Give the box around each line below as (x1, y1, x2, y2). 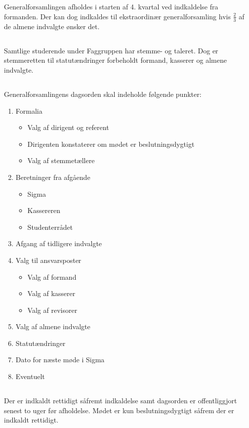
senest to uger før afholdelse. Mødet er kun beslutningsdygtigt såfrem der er (4, 405, 234, 415)
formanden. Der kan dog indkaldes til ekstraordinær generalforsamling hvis (4, 11, 231, 21)
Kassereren (27, 205, 60, 215)
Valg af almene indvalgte (15, 321, 90, 332)
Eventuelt (15, 371, 45, 382)
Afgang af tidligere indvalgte (15, 238, 102, 249)
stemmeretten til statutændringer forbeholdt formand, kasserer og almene (4, 55, 227, 65)
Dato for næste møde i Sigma (15, 354, 105, 365)
